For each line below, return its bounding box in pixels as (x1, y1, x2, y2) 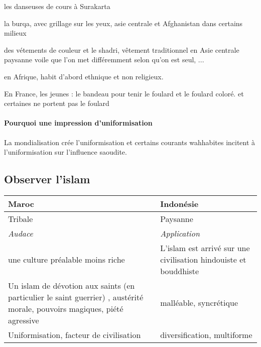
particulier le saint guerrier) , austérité (8, 291, 144, 303)
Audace (8, 227, 33, 239)
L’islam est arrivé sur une (160, 242, 250, 254)
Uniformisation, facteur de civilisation (8, 328, 141, 340)
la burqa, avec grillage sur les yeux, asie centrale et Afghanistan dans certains (4, 18, 243, 28)
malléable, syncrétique (160, 297, 238, 309)
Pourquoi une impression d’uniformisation (4, 118, 153, 128)
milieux (4, 28, 27, 38)
